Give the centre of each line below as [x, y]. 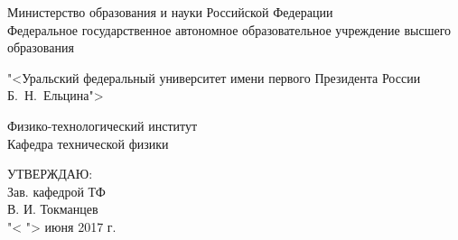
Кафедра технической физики [88, 143]
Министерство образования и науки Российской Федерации [170, 12]
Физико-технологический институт [103, 125]
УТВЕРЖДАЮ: [50, 174]
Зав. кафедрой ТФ [56, 191]
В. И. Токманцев [53, 209]
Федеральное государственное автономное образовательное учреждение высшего [229, 29]
